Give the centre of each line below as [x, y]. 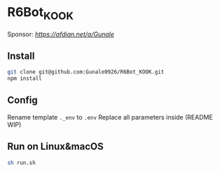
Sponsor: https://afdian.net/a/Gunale [61, 34]
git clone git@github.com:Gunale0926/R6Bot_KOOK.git [86, 72]
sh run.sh [22, 163]
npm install [25, 79]
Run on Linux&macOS [55, 146]
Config [22, 100]
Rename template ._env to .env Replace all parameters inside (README [110, 117]
